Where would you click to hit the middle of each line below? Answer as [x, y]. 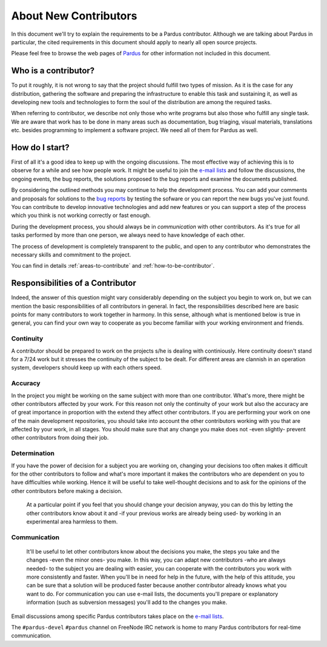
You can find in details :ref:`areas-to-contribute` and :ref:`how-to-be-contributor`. [113, 266]
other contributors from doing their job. [60, 438]
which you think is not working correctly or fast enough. [81, 216]
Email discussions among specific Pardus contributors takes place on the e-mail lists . [117, 616]
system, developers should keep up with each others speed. [86, 368]
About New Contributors [74, 16]
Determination [33, 453]
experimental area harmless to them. [72, 522]
